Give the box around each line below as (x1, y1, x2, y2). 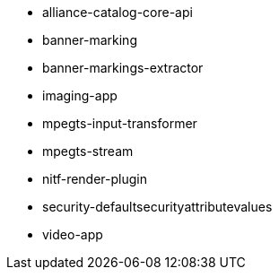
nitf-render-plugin (42, 171, 147, 186)
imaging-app (42, 88, 118, 103)
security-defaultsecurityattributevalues (42, 199, 273, 214)
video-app (42, 227, 103, 242)
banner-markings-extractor (42, 60, 204, 75)
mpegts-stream (42, 143, 134, 159)
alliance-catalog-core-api (42, 4, 193, 20)
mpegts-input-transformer (42, 116, 197, 131)
